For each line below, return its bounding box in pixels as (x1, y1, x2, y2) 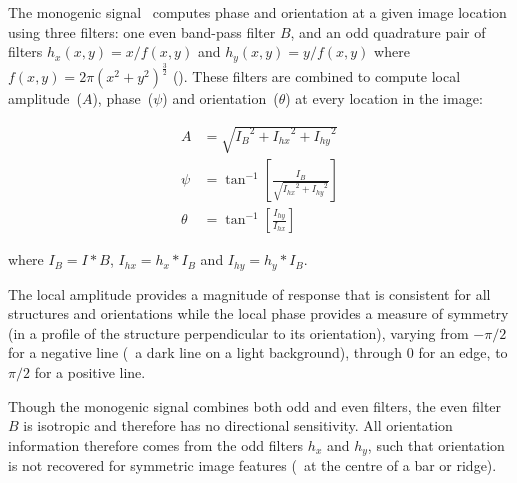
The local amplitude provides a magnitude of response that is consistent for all (8, 283, 491, 304)
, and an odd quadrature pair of (290, 21, 486, 42)
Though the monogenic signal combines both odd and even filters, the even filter (8, 395, 502, 416)
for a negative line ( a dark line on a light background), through (8, 342, 403, 363)
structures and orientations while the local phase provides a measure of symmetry (8, 303, 509, 324)
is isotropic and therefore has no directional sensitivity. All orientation (23, 415, 453, 436)
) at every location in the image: (285, 88, 483, 108)
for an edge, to (418, 342, 508, 363)
